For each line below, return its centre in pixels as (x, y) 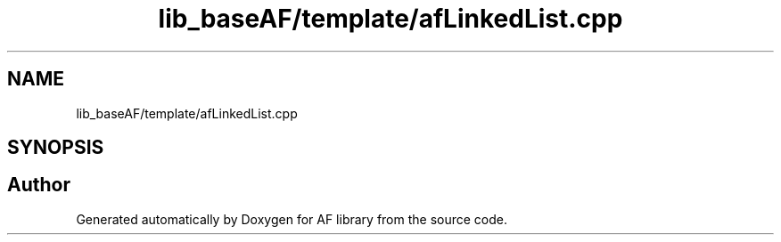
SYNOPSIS (56, 148)
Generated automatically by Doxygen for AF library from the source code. (292, 219)
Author (39, 185)
